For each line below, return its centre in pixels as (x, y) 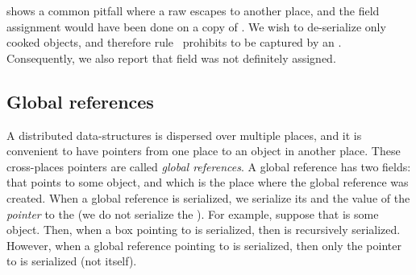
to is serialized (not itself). (72, 261)
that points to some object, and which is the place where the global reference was (208, 182)
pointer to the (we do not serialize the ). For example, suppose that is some (193, 213)
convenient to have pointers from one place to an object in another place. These (204, 151)
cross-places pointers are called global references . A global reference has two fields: (209, 166)
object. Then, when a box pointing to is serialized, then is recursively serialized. (204, 230)
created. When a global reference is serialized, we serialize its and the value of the (208, 197)
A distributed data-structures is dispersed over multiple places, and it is (184, 135)
